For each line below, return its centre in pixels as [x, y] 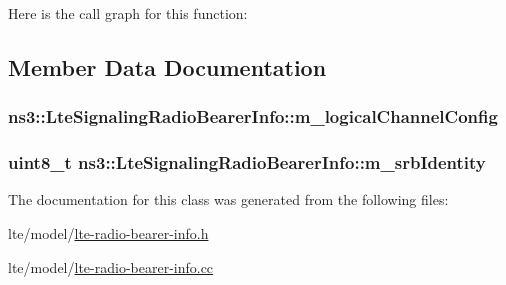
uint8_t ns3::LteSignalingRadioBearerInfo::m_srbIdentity [247, 162]
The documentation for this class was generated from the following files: [228, 199]
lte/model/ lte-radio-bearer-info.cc [111, 266]
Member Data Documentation [167, 66]
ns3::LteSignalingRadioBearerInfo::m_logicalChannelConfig [253, 116]
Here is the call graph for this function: [128, 13]
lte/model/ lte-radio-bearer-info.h [108, 233]
